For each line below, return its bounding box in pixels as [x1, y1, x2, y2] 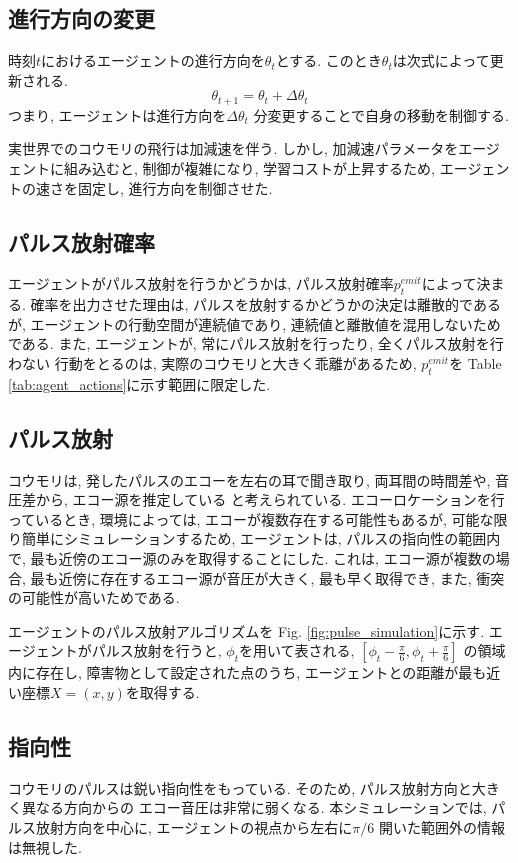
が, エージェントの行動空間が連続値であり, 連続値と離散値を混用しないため [8, 313, 501, 334]
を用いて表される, [238, 640, 355, 661]
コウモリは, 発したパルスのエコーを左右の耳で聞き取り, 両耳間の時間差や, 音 [8, 469, 510, 490]
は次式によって [392, 50, 490, 71]
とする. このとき [275, 50, 382, 71]
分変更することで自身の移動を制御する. [253, 104, 509, 125]
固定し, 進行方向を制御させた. [77, 177, 273, 198]
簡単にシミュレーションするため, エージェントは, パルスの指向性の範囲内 [21, 528, 501, 549]
